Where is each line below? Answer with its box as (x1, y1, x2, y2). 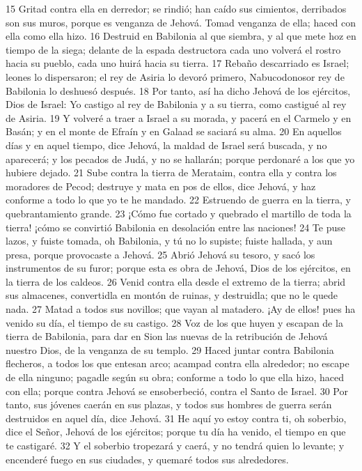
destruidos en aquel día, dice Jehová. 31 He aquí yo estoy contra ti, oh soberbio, (6, 410, 347, 425)
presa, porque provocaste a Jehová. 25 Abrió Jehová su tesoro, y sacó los (6, 247, 315, 261)
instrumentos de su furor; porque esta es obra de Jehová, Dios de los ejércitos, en (6, 261, 351, 275)
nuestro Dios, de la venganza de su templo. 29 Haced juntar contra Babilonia (6, 342, 334, 357)
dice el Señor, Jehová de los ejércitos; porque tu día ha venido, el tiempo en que (6, 424, 346, 439)
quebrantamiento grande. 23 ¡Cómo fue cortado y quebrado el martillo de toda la (6, 206, 352, 220)
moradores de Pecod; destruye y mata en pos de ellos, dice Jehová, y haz (6, 178, 316, 193)
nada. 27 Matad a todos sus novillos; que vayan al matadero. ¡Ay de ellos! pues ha (6, 302, 356, 316)
